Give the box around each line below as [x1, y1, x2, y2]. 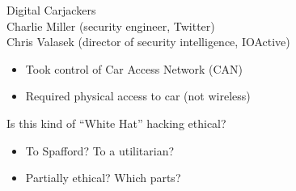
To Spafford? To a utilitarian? [25, 142, 175, 159]
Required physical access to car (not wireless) [25, 87, 251, 104]
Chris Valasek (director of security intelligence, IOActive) [6, 33, 290, 50]
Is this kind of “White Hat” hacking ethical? [6, 114, 226, 131]
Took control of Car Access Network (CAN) [25, 60, 243, 77]
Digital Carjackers [6, 2, 96, 18]
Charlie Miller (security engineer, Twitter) [6, 17, 215, 34]
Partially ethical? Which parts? [25, 169, 181, 186]
